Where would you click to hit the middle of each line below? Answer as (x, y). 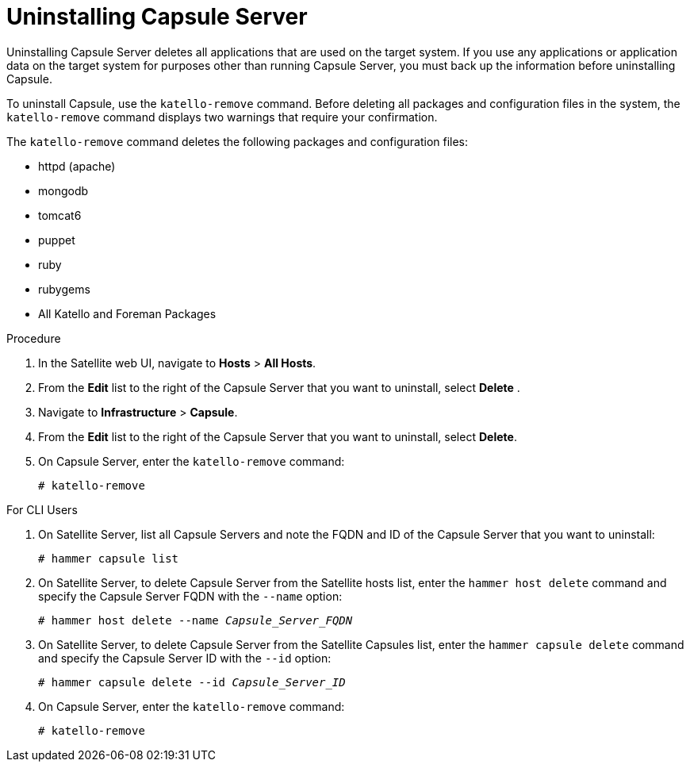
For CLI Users (42, 509)
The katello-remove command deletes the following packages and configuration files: (238, 141)
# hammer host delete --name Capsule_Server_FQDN (195, 620)
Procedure (34, 338)
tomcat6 (60, 215)
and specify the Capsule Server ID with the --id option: (185, 658)
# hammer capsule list (109, 558)
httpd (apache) (77, 166)
